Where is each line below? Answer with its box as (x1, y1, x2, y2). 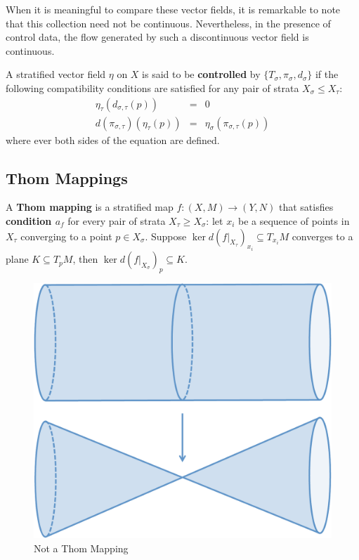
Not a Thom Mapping (34, 540, 129, 555)
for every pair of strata (67, 214, 166, 228)
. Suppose (145, 228, 187, 243)
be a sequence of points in (237, 214, 350, 228)
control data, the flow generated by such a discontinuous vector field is (6, 30, 309, 44)
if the (315, 67, 339, 82)
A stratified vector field (6, 67, 106, 82)
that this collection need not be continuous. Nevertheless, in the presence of (6, 15, 331, 30)
